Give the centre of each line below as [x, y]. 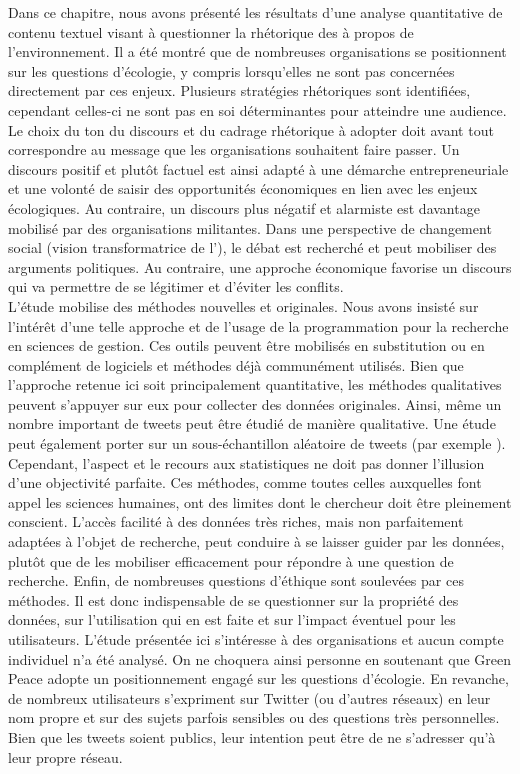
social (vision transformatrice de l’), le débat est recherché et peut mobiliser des [252, 247]
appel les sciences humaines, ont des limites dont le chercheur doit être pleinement [260, 501]
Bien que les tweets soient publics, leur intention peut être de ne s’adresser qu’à [252, 736]
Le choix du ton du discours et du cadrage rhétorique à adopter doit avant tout [251, 129]
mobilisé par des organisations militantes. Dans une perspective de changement [250, 227]
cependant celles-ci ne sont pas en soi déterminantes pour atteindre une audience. [257, 109]
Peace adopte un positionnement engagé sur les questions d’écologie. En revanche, [258, 678]
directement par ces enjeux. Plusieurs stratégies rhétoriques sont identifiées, [239, 90]
